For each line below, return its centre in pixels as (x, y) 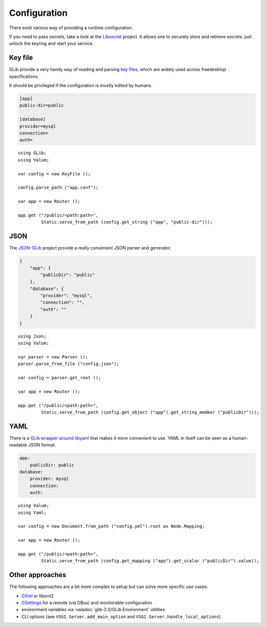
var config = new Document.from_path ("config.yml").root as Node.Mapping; (111, 526)
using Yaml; (32, 512)
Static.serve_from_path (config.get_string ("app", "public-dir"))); (127, 222)
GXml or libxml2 (37, 596)
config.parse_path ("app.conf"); (58, 188)
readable (18, 445)
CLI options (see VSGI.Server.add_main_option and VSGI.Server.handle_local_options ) (121, 616)
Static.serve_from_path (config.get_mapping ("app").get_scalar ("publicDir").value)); (150, 561)
